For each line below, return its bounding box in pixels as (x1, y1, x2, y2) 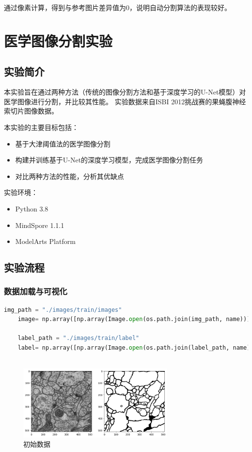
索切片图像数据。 (4, 106, 58, 116)
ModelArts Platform (15, 236, 76, 246)
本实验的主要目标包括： (4, 122, 79, 132)
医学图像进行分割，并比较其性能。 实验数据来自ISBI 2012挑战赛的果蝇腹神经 (4, 96, 246, 106)
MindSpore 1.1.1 (15, 220, 64, 230)
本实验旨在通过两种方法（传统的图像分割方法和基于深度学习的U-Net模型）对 (4, 87, 246, 97)
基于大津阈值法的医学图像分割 (15, 138, 110, 148)
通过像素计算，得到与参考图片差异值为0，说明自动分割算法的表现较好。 (4, 2, 231, 12)
